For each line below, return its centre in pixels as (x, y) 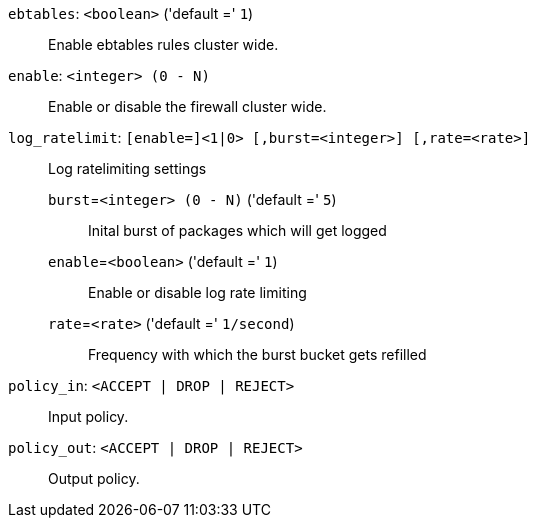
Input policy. (88, 416)
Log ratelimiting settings (127, 168)
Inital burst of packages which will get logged (237, 230)
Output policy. (94, 478)
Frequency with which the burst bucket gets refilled (257, 354)
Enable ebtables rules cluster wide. (163, 44)
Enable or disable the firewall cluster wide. (187, 106)
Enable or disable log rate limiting (197, 292)
